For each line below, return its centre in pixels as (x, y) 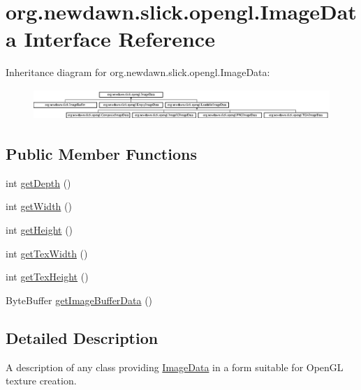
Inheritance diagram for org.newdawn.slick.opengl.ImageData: (138, 72)
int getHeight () (39, 229)
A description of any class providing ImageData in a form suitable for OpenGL (175, 367)
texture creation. (41, 381)
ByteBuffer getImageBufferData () (79, 300)
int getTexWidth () (47, 253)
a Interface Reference (110, 39)
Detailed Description (82, 337)
